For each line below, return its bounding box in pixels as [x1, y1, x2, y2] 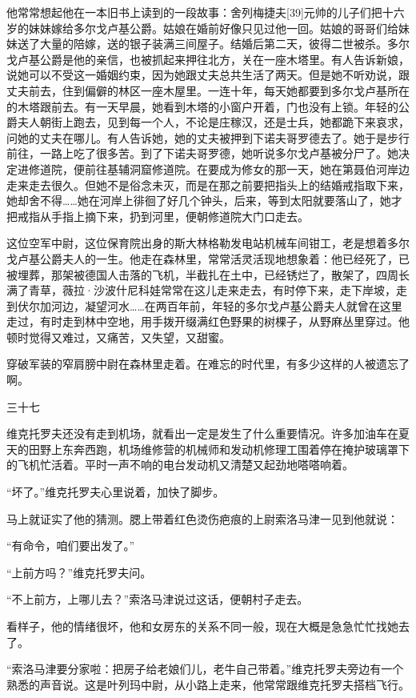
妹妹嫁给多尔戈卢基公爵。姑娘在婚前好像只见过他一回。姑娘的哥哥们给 [28, 19, 398, 36]
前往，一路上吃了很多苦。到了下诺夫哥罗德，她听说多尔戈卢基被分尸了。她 [6, 145, 398, 162]
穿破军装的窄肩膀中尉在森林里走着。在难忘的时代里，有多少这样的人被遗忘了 [6, 355, 410, 372]
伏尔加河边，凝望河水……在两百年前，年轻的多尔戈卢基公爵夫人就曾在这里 [17, 297, 402, 314]
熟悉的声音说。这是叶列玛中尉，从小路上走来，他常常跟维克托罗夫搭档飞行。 [6, 676, 410, 692]
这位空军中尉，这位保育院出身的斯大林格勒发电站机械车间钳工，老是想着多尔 [6, 235, 410, 251]
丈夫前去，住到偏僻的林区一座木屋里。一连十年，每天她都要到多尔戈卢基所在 [6, 82, 410, 98]
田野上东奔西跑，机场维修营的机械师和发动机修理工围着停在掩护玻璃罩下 [28, 440, 410, 457]
